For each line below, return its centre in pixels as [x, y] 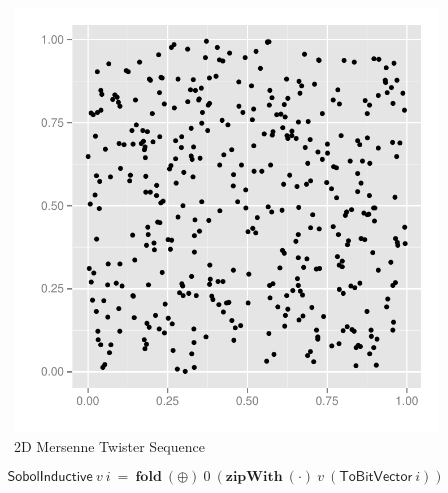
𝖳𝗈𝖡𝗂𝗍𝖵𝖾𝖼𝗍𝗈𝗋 [376, 477]
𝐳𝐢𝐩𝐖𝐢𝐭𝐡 [254, 477]
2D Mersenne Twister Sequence [109, 445]
